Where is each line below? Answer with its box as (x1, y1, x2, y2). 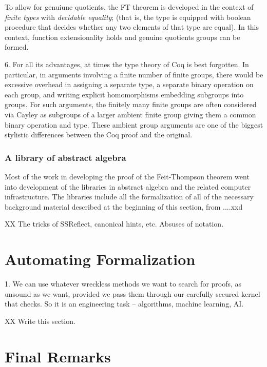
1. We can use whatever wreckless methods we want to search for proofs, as (5, 278, 242, 289)
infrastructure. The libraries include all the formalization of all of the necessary (5, 191, 254, 202)
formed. (5, 42, 29, 52)
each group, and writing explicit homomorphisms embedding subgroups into (5, 89, 244, 99)
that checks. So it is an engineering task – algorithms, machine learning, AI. (5, 298, 244, 309)
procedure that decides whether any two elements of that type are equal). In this (5, 22, 259, 32)
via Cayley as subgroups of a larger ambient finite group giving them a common (5, 109, 256, 119)
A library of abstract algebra (5, 151, 126, 164)
